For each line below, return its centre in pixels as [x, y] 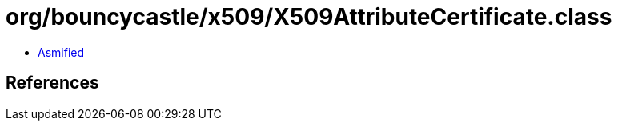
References [52, 83]
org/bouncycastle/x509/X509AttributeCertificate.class [309, 17]
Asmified [61, 52]
